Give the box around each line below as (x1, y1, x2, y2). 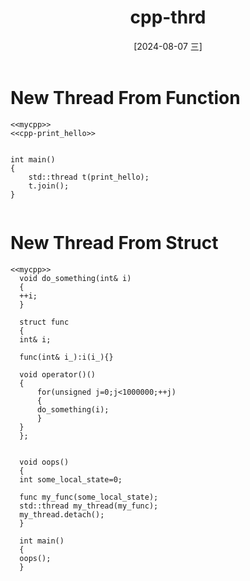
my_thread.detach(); (19, 509, 105, 520)
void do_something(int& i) (19, 273, 132, 283)
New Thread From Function (10, 86, 241, 109)
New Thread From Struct (10, 231, 219, 254)
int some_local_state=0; (19, 474, 123, 485)
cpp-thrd (129, 6, 207, 29)
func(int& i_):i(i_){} (19, 352, 114, 362)
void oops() (19, 457, 70, 467)
